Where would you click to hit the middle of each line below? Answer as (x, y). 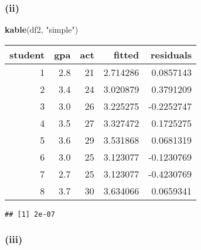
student (27, 54)
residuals (171, 54)
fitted (127, 54)
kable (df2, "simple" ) (42, 29)
